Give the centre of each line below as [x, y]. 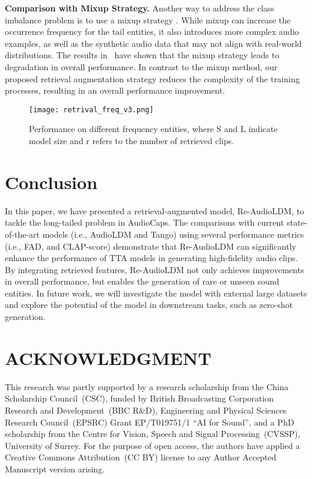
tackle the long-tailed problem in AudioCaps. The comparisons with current [145, 222]
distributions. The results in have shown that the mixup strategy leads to [142, 55]
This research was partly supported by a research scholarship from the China [147, 386]
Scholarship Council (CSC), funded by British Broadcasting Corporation [139, 398]
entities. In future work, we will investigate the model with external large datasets [156, 293]
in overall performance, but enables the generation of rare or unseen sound [142, 281]
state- [297, 222]
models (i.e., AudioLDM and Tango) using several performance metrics [173, 234]
